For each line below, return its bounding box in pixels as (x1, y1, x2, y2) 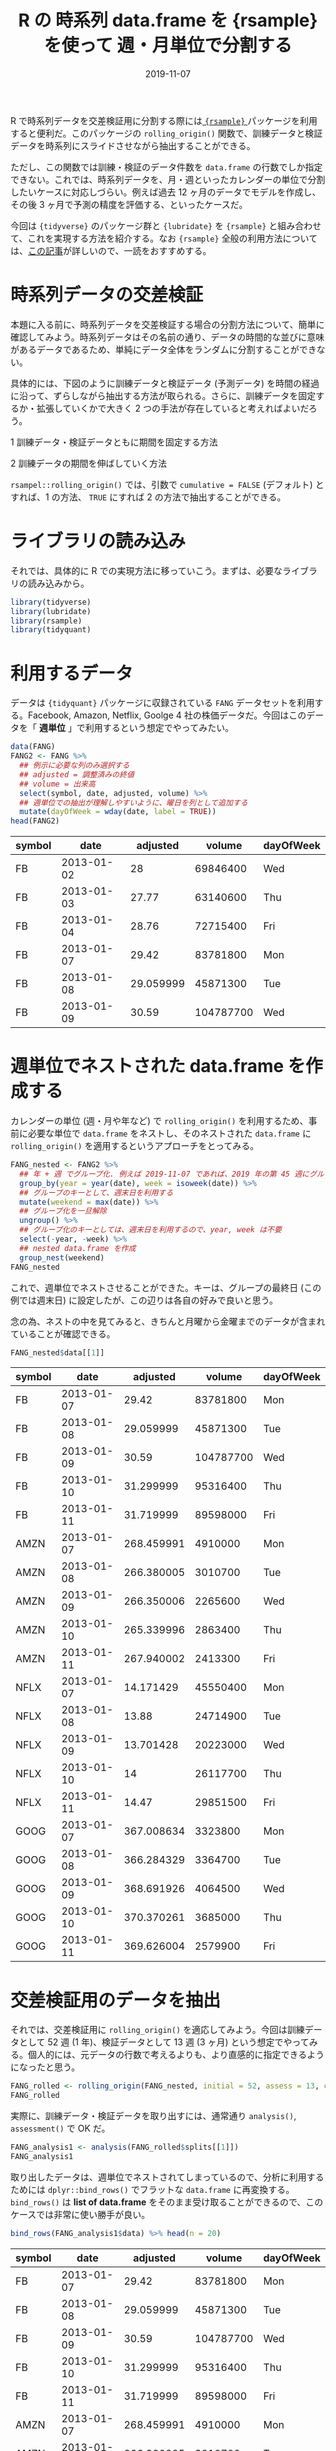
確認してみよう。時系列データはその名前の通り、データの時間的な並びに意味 (10, 331, 325, 343)
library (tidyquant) (10, 625, 92, 635)
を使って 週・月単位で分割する (43, 34, 293, 57)
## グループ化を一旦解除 (19, 1206, 107, 1216)
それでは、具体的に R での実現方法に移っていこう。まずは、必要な (10, 564, 283, 576)
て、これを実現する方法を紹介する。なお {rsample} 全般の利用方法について (10, 232, 318, 244)
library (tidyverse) (10, 597, 92, 607)
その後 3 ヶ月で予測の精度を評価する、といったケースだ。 (10, 198, 248, 210)
